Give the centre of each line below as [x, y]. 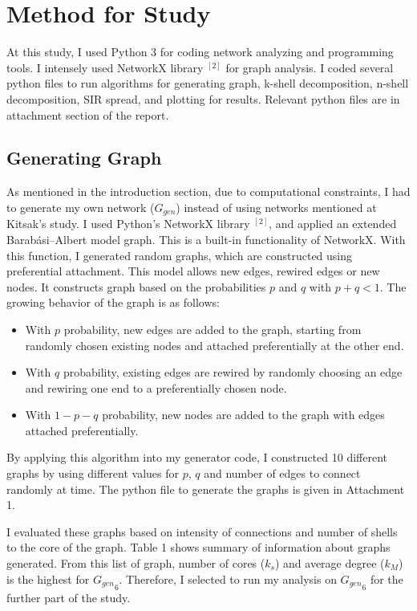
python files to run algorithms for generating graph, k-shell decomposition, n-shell [208, 83]
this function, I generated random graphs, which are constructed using [180, 255]
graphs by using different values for [93, 473]
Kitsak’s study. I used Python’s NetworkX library [128, 224]
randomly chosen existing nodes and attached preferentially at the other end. [215, 345]
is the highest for [48, 578]
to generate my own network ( [81, 207]
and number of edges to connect [282, 473]
